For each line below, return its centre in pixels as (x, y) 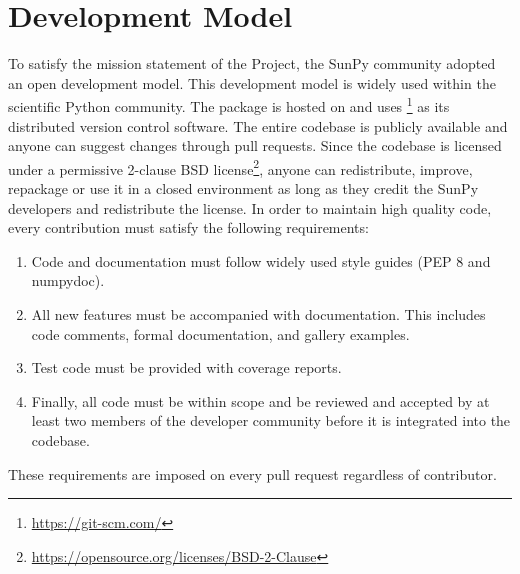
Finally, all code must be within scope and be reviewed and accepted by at (260, 400)
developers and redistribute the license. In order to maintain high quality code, (250, 207)
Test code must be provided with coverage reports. (186, 367)
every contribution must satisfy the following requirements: (188, 227)
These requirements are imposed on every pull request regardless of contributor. (252, 473)
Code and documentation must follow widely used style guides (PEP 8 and (261, 260)
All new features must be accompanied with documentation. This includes (258, 313)
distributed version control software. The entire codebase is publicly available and (258, 125)
